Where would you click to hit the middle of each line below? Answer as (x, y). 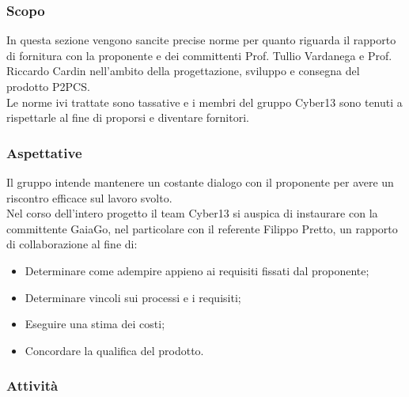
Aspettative (44, 152)
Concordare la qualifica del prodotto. (114, 350)
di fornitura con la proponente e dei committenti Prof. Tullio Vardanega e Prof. (199, 55)
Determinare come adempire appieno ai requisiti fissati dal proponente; (197, 270)
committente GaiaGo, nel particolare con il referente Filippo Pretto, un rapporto (202, 228)
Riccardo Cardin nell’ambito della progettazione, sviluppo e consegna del (183, 71)
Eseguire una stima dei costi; (95, 324)
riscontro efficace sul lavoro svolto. (89, 197)
